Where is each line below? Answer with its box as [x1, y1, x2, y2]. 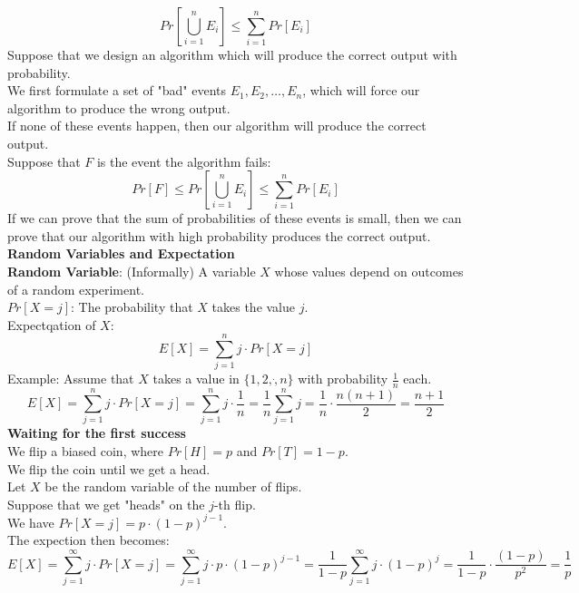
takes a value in [152, 369, 240, 388]
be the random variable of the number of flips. [44, 477, 302, 496]
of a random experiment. [7, 279, 144, 298]
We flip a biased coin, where [7, 441, 164, 460]
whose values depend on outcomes [274, 261, 464, 280]
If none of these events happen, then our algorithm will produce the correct [7, 116, 427, 135]
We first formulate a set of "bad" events [7, 81, 226, 100]
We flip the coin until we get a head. [7, 459, 211, 478]
